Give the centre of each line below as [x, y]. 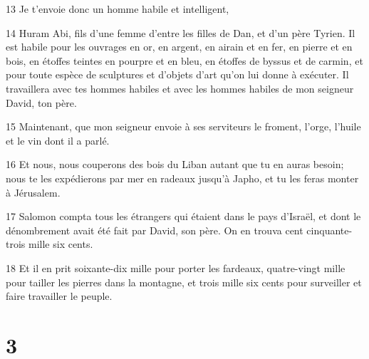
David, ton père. [41, 102]
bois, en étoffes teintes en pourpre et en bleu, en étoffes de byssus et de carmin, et [184, 60]
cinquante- [329, 230]
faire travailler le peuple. [59, 296]
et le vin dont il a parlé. [58, 140]
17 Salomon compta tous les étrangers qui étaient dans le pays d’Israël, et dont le [183, 216]
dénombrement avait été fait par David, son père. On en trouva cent [155, 230]
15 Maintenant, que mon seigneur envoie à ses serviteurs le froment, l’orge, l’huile [183, 126]
